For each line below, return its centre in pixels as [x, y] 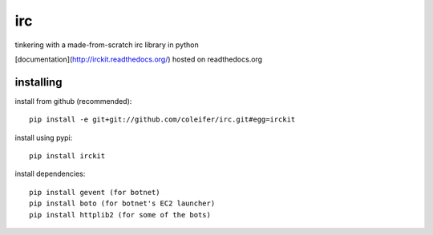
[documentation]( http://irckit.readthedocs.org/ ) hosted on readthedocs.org [139, 59]
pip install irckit [67, 156]
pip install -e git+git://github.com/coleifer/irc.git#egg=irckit [162, 119]
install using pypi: [44, 137]
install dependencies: [50, 174]
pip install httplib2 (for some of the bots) [120, 215]
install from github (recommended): [73, 101]
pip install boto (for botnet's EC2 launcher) [122, 203]
